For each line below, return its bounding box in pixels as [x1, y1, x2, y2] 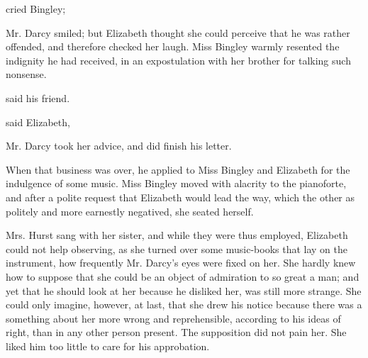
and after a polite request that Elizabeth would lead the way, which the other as [6, 189, 355, 204]
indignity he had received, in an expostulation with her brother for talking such [6, 52, 351, 67]
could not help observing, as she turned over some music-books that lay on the [6, 241, 348, 256]
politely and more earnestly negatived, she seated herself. [6, 203, 254, 218]
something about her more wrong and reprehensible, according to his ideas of [6, 311, 341, 325]
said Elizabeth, [6, 114, 70, 129]
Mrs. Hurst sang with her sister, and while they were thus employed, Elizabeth [6, 228, 348, 242]
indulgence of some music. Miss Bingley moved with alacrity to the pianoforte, [6, 176, 347, 191]
